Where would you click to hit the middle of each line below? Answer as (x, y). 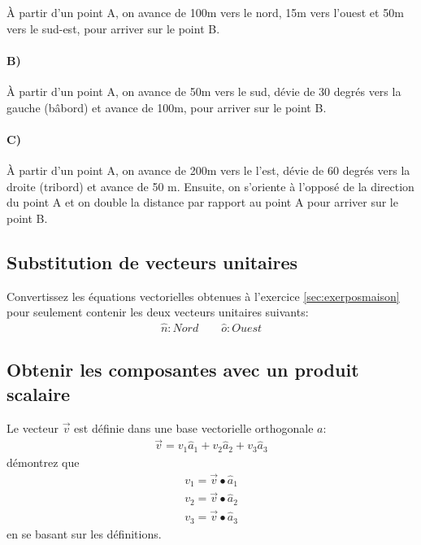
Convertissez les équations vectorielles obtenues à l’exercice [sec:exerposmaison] (203, 296)
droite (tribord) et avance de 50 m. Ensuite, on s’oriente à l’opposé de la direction (210, 186)
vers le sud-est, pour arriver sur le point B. (113, 28)
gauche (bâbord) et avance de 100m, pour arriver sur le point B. (167, 107)
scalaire (39, 393)
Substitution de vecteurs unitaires (152, 262)
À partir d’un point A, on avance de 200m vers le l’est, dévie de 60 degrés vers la (208, 170)
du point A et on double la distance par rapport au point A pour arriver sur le (202, 202)
